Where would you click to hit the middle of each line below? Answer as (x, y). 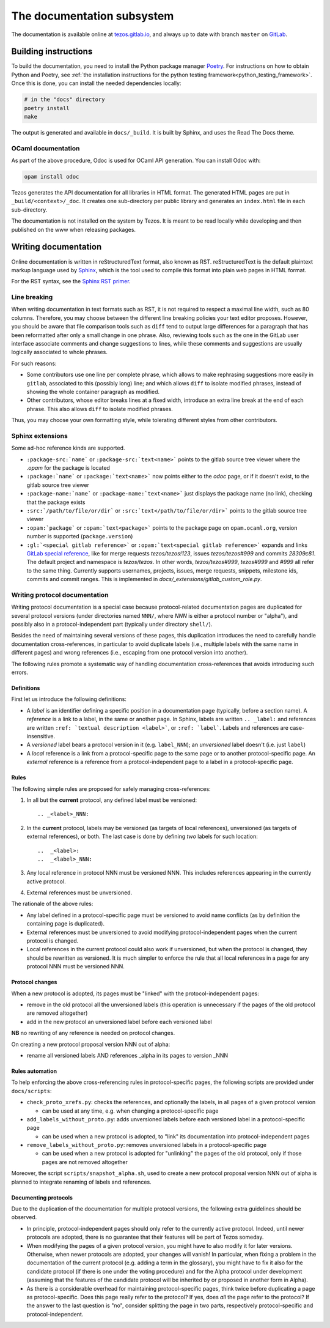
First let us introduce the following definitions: (69, 699)
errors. (20, 672)
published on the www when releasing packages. (74, 229)
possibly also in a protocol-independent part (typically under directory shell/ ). (112, 625)
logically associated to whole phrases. (60, 352)
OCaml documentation (46, 148)
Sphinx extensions (40, 436)
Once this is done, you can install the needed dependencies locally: (96, 83)
